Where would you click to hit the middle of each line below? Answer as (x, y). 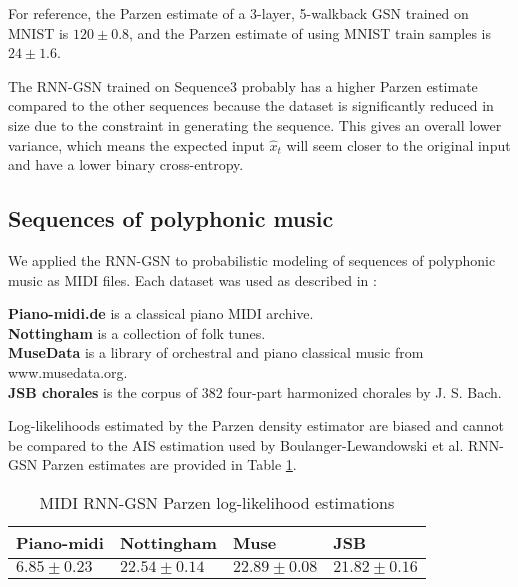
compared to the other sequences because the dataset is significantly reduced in (251, 105)
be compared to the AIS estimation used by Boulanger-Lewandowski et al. (236, 444)
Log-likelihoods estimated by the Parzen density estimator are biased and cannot (256, 425)
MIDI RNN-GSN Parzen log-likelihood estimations (217, 502)
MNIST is (38, 32)
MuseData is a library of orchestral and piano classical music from (216, 352)
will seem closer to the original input (398, 144)
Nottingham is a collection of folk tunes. (137, 332)
